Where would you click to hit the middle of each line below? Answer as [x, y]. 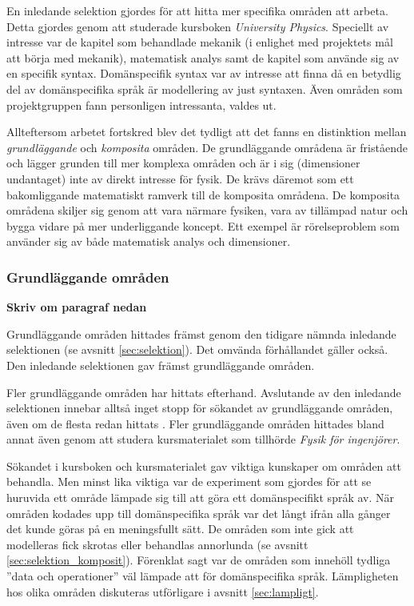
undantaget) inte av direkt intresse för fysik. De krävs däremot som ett [180, 178]
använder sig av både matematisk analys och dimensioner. [149, 241]
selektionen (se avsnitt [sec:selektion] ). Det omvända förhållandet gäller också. [197, 349]
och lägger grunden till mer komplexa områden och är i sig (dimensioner [183, 163]
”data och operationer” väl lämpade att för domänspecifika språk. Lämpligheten [203, 576]
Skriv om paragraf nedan [77, 307]
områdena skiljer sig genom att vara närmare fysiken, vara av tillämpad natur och [207, 210]
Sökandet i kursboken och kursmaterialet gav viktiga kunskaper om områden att [204, 466]
